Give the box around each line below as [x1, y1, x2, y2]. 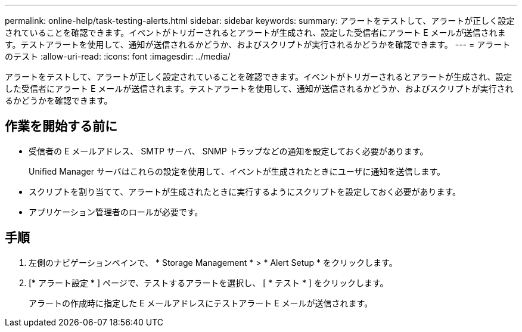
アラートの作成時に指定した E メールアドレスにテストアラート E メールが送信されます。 [29, 297, 373, 308]
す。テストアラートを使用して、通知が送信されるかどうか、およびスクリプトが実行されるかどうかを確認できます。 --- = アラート [5, 39, 511, 49]
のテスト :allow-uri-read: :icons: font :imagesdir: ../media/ [5, 51, 231, 61]
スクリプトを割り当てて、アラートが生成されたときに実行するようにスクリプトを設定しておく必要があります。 [29, 186, 461, 197]
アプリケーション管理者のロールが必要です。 [29, 206, 203, 217]
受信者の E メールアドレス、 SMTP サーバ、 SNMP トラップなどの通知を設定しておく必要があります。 [29, 145, 428, 156]
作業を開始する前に [5, 119, 117, 134]
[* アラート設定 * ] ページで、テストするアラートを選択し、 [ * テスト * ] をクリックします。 [29, 277, 389, 288]
